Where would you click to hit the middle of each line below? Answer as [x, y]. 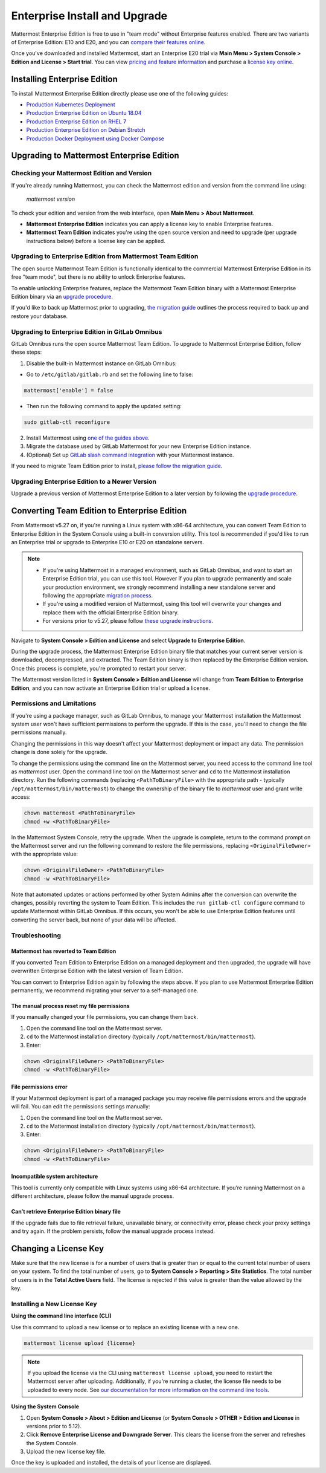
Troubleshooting [36, 935]
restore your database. [40, 316]
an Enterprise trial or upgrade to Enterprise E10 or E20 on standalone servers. [108, 542]
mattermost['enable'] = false [69, 391]
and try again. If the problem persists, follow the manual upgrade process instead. [113, 1231]
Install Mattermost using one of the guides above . [88, 438]
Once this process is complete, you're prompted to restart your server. [99, 668]
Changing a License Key [58, 1248]
